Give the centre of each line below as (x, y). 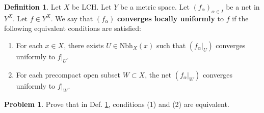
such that (171, 45)
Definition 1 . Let (33, 7)
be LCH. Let (92, 7)
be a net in (243, 7)
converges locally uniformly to (170, 18)
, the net (158, 74)
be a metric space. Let (155, 7)
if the (240, 18)
